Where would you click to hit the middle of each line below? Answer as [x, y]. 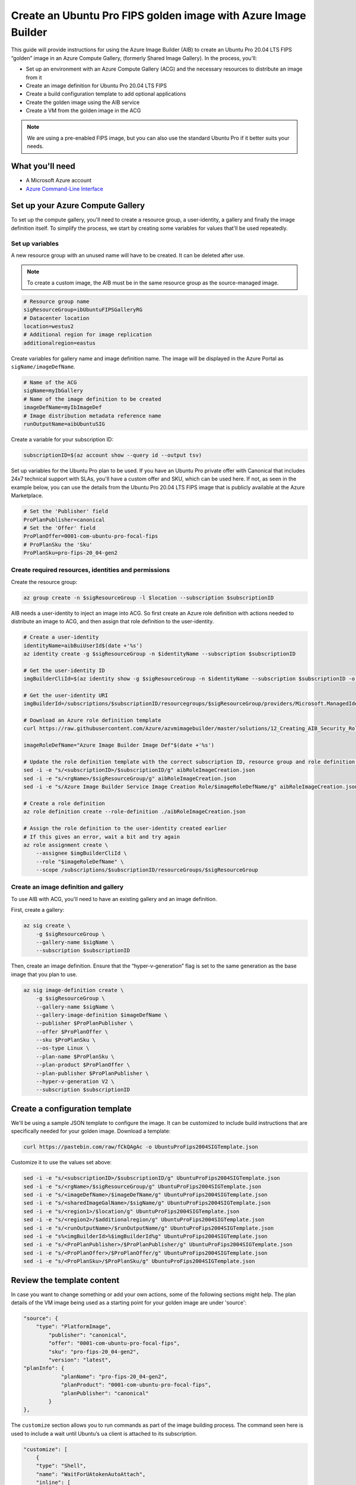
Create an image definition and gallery [67, 887]
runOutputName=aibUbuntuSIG [64, 424]
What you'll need [43, 166]
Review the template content [65, 1280]
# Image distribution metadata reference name [92, 416]
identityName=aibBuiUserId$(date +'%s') [83, 645]
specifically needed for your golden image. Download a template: [91, 1131]
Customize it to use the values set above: [61, 1162]
